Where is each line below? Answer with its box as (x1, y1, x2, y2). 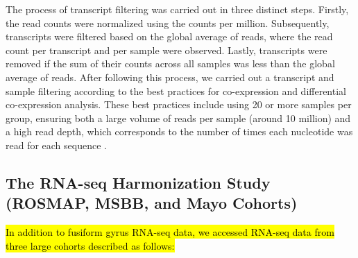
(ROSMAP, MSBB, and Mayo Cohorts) (6, 192, 298, 214)
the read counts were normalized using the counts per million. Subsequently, (6, 15, 330, 30)
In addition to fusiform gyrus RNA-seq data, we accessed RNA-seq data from (6, 225, 334, 239)
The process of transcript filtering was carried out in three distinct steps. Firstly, (6, 2, 349, 16)
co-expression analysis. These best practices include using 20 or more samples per (6, 97, 352, 112)
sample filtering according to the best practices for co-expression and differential (6, 83, 346, 98)
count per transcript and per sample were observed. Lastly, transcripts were (6, 42, 327, 57)
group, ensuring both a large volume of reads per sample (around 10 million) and (6, 110, 351, 125)
